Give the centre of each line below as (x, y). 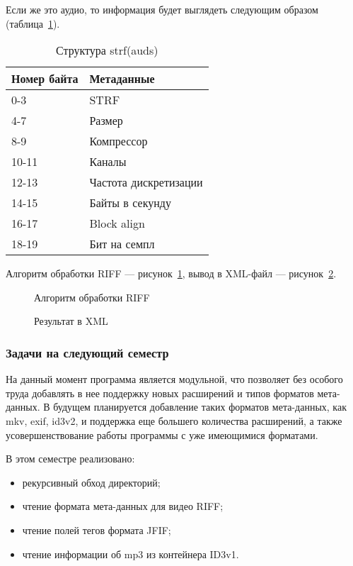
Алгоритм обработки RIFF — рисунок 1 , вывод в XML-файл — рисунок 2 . (171, 273)
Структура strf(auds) (107, 50)
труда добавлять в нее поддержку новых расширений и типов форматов (160, 393)
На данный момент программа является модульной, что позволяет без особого (174, 379)
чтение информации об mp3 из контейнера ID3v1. (131, 554)
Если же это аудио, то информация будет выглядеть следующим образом (162, 9)
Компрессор (118, 141)
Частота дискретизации (146, 182)
